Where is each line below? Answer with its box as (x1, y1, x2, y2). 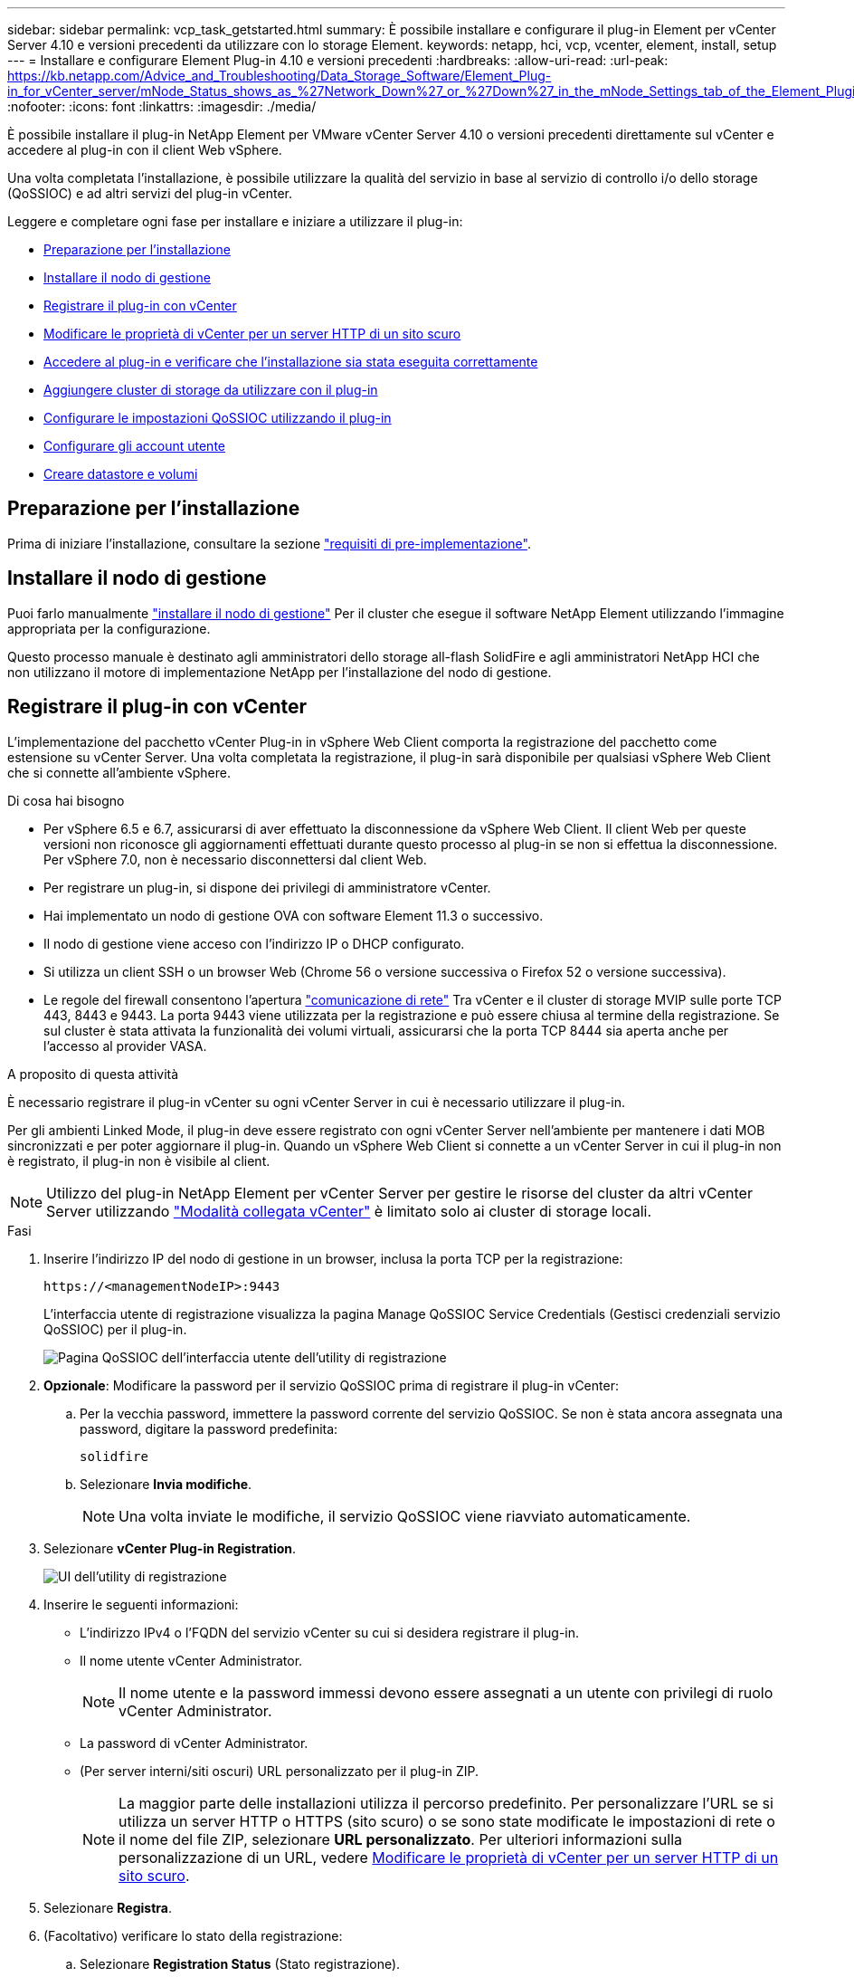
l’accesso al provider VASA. (43, 1037, 207, 1054)
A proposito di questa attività (7, 1065, 179, 1082)
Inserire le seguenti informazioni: (43, 1596, 239, 1612)
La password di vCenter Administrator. (80, 1734, 308, 1751)
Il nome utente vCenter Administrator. (80, 1652, 303, 1668)
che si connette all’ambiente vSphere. (7, 764, 231, 780)
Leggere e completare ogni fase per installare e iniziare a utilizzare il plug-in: (7, 214, 463, 229)
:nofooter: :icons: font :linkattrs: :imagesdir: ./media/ (7, 99, 317, 114)
